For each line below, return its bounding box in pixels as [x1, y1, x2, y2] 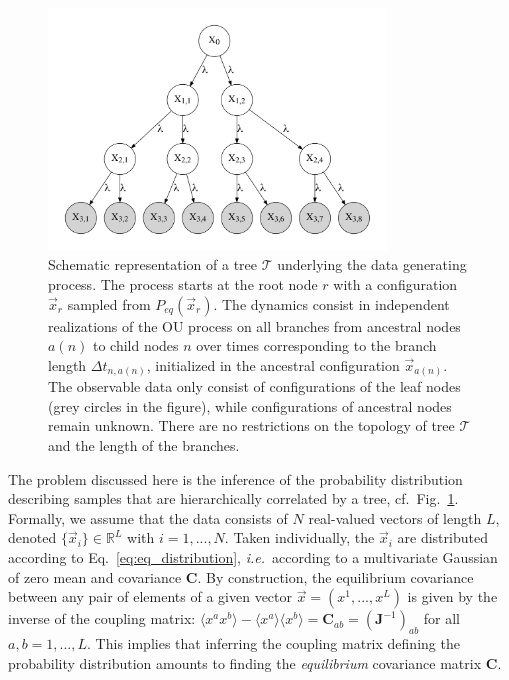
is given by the [407, 586, 498, 607]
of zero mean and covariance [8, 566, 182, 587]
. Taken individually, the [224, 527, 375, 548]
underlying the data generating [277, 254, 467, 275]
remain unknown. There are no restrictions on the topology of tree [48, 415, 455, 436]
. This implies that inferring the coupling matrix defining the [87, 633, 460, 654]
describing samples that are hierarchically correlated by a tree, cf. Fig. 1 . [8, 488, 459, 509]
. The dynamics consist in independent [213, 293, 450, 314]
